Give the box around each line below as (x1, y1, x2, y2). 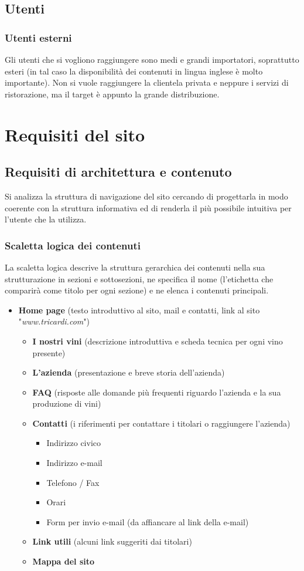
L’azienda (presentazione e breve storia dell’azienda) (32, 366, 225, 379)
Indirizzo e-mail (46, 457, 103, 469)
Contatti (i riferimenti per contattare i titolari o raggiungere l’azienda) (32, 417, 291, 429)
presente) (32, 346, 66, 359)
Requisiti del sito (5, 122, 145, 146)
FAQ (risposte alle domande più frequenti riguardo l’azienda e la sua (32, 386, 281, 398)
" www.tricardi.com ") (18, 315, 90, 327)
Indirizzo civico (46, 437, 101, 449)
